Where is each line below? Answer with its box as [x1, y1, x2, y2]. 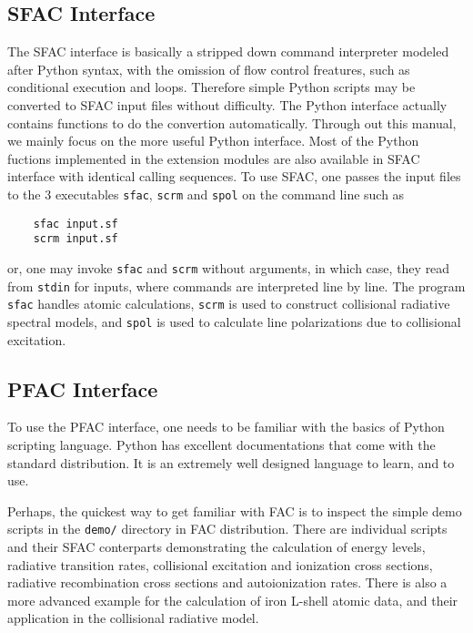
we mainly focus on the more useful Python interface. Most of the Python [7, 131, 419, 150]
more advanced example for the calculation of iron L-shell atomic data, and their [7, 590, 458, 609]
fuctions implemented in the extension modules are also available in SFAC [7, 148, 420, 168]
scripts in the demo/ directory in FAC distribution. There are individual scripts [7, 519, 448, 538]
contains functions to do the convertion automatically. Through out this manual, [7, 113, 457, 132]
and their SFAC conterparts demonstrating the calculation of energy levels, [7, 536, 426, 556]
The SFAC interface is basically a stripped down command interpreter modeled [7, 42, 449, 61]
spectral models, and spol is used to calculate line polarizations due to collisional [7, 311, 461, 331]
